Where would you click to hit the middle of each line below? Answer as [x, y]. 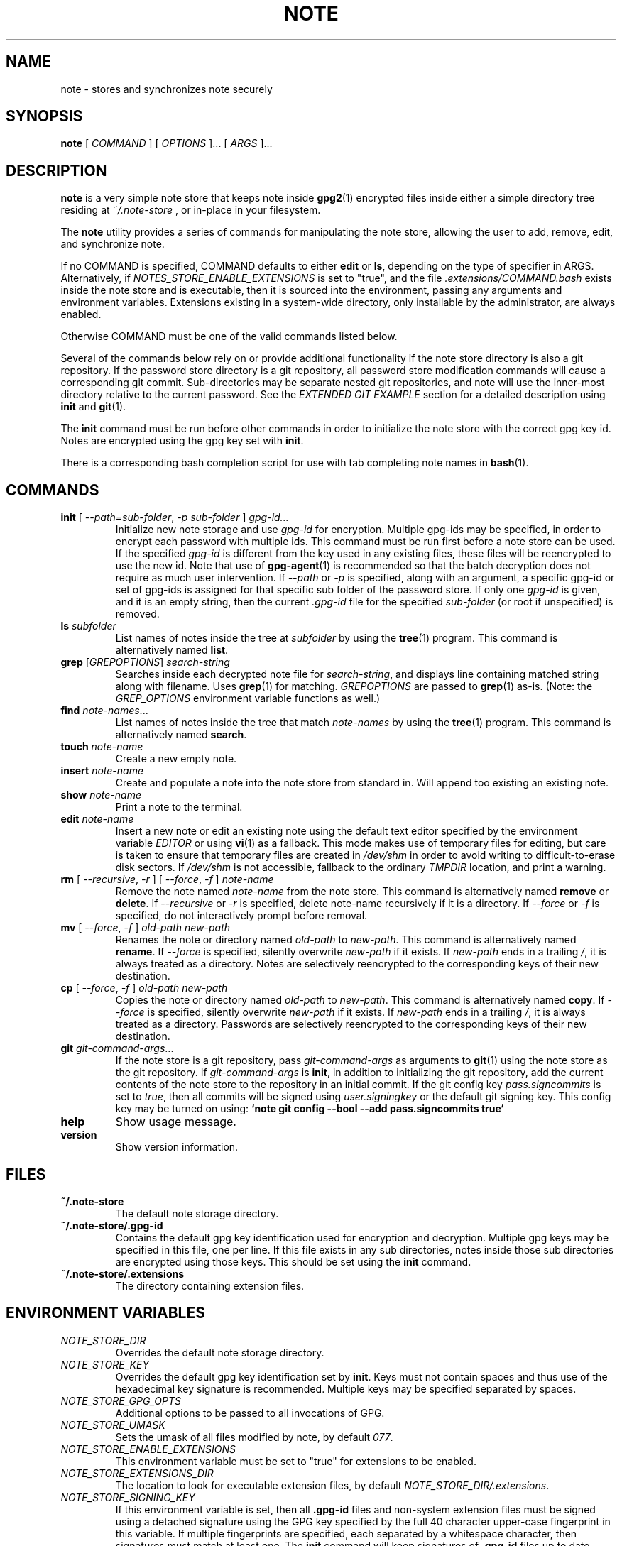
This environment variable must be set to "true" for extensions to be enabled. [296, 1461]
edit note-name [97, 819]
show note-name [101, 795]
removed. [137, 614]
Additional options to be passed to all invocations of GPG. [250, 1413]
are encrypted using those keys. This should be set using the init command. [293, 1261]
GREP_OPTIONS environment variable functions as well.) [248, 698]
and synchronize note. [113, 244]
